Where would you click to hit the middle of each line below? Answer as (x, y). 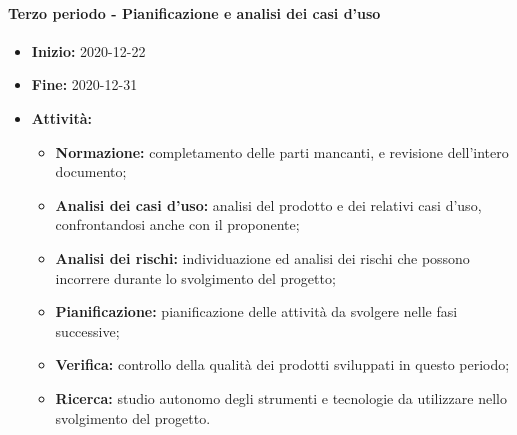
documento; (91, 171)
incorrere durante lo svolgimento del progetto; (195, 277)
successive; (87, 330)
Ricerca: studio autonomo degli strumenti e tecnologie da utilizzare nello (281, 397)
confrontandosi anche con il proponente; (177, 224)
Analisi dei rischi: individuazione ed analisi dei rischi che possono (262, 257)
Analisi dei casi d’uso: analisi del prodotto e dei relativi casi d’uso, (268, 204)
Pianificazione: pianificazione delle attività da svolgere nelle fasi (256, 311)
